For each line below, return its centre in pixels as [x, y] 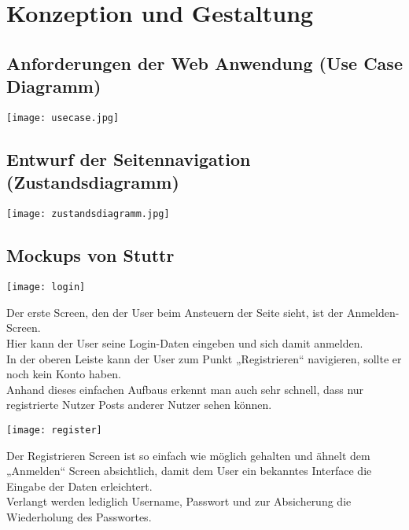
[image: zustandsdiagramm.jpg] [88, 214]
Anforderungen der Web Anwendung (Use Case [204, 63]
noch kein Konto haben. [64, 374]
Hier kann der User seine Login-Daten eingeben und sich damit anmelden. [185, 342]
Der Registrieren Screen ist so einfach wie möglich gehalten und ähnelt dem [188, 455]
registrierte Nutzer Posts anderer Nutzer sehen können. [139, 405]
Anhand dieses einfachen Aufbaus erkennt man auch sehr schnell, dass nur [185, 389]
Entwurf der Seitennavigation [129, 159]
